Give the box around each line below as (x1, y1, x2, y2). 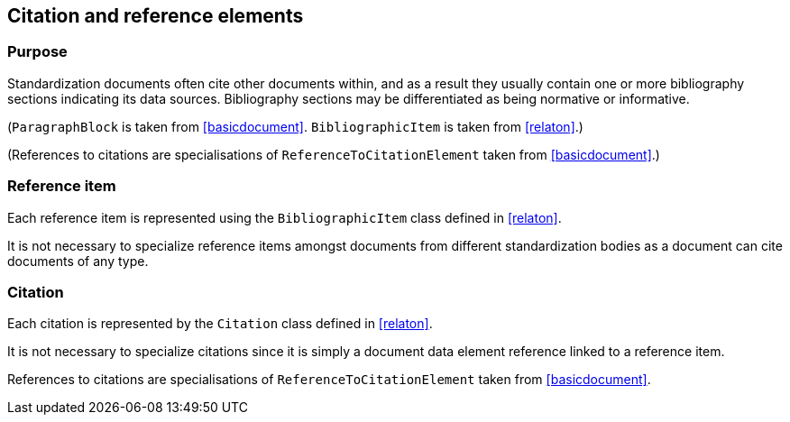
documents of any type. (7, 252, 149, 269)
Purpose (7, 42, 68, 61)
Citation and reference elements (7, 5, 304, 27)
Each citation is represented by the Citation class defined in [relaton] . (7, 316, 433, 332)
